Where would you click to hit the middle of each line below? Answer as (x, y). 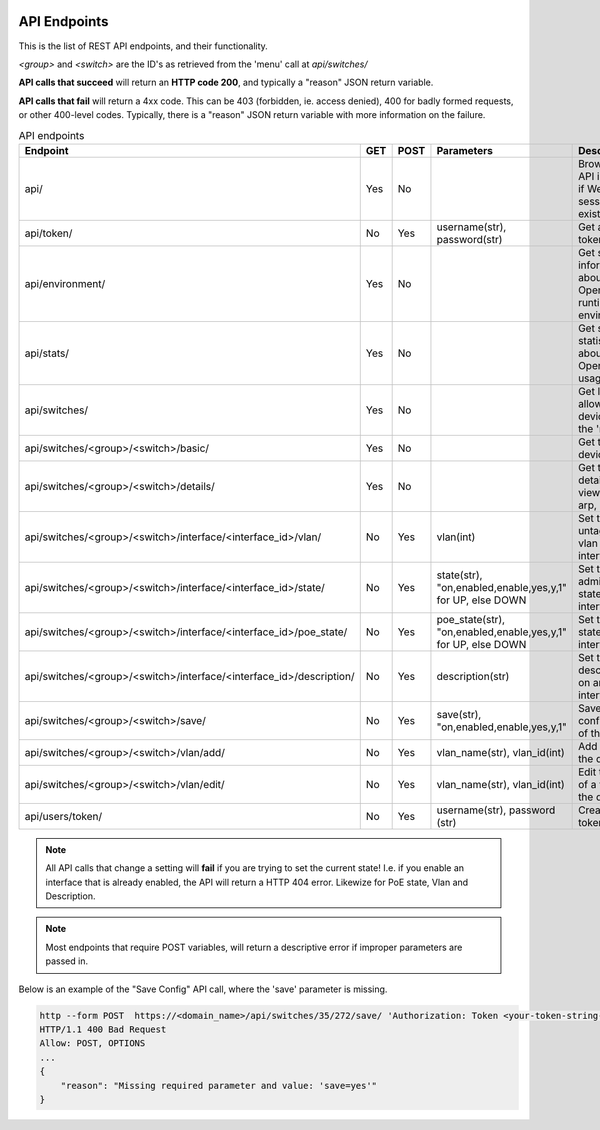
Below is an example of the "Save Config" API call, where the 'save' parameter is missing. (203, 989)
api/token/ (48, 233)
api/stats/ (47, 353)
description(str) (473, 676)
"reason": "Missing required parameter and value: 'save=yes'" (219, 1085)
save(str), (459, 714)
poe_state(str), (470, 619)
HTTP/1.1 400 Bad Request (103, 1029)
